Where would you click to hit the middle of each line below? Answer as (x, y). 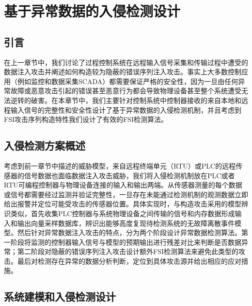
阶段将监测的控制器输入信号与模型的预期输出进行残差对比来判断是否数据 (126, 242)
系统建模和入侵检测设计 (60, 297)
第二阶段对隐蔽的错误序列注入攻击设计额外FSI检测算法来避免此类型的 (128, 251)
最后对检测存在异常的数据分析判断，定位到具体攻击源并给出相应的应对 (129, 261)
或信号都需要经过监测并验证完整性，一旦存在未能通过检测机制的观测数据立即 (126, 194)
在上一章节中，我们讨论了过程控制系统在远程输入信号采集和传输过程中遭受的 (126, 62)
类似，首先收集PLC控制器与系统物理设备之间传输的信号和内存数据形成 (123, 213)
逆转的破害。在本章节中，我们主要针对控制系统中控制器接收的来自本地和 (126, 100)
